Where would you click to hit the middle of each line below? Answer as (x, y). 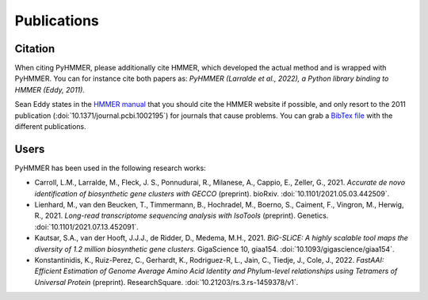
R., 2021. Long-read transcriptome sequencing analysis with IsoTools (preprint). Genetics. (182, 216)
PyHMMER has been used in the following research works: (110, 168)
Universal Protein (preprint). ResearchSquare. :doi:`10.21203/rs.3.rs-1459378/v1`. (166, 282)
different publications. (50, 127)
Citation (35, 49)
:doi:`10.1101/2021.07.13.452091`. (86, 226)
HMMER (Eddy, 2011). (50, 89)
